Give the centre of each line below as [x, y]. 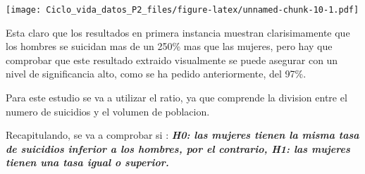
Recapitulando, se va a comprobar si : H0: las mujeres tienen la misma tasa [182, 135]
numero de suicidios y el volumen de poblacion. [108, 111]
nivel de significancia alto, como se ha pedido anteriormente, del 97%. [156, 74]
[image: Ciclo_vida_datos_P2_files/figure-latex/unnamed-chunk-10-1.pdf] [182, 10]
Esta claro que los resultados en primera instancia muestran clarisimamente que [178, 32]
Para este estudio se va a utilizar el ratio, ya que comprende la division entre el [177, 98]
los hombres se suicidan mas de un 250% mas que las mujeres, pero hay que [169, 46]
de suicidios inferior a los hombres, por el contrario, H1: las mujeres [178, 148]
